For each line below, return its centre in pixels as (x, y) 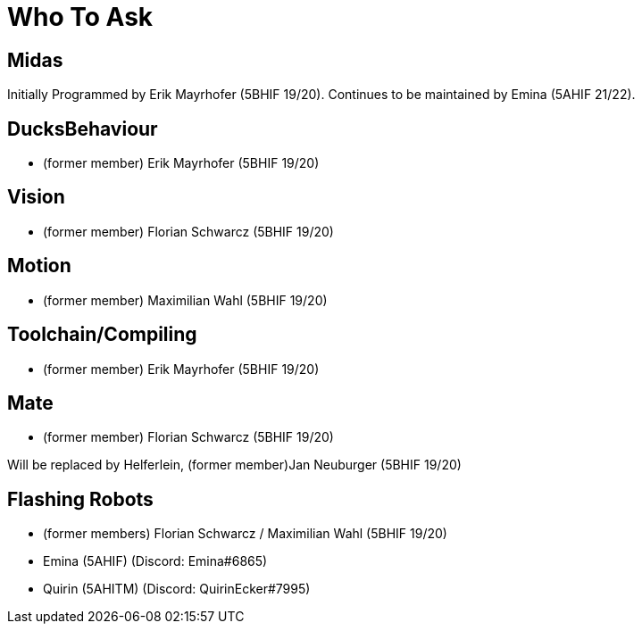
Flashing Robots (80, 499)
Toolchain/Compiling (102, 335)
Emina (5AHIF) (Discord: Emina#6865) (155, 561)
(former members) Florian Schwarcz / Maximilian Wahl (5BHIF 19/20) (245, 534)
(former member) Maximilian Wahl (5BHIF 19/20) (185, 300)
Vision (36, 197)
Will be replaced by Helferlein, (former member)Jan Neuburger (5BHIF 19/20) (234, 465)
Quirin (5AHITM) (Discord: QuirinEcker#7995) (177, 589)
